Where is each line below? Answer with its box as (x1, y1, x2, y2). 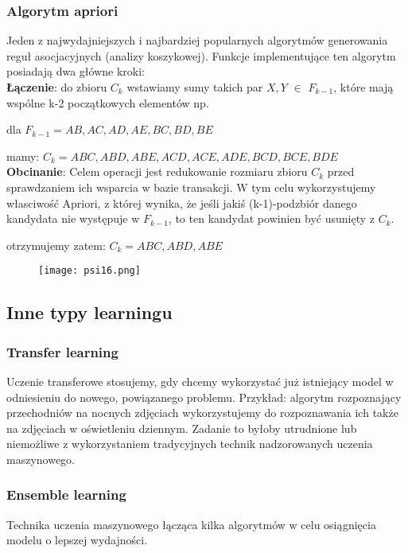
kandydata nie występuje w (6, 210, 140, 227)
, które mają (333, 79, 394, 95)
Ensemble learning (6, 485, 126, 504)
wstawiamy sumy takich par (126, 79, 263, 95)
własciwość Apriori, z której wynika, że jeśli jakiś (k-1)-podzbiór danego (6, 194, 357, 211)
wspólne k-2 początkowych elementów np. (6, 94, 209, 111)
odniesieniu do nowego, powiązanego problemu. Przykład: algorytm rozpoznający (6, 388, 402, 405)
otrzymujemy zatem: (6, 236, 106, 253)
